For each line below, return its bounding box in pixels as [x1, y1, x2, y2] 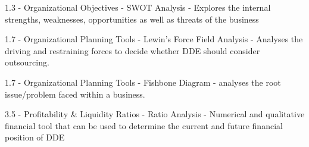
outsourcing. [5, 56, 49, 68]
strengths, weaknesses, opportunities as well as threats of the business [5, 12, 259, 25]
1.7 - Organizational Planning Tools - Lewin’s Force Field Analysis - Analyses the [5, 33, 303, 45]
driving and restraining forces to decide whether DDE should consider [5, 44, 260, 57]
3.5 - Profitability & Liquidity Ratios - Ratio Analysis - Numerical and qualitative [5, 108, 305, 120]
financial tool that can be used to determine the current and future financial [5, 119, 283, 132]
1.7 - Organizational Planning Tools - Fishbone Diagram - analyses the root [5, 76, 281, 88]
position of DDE [5, 131, 65, 143]
